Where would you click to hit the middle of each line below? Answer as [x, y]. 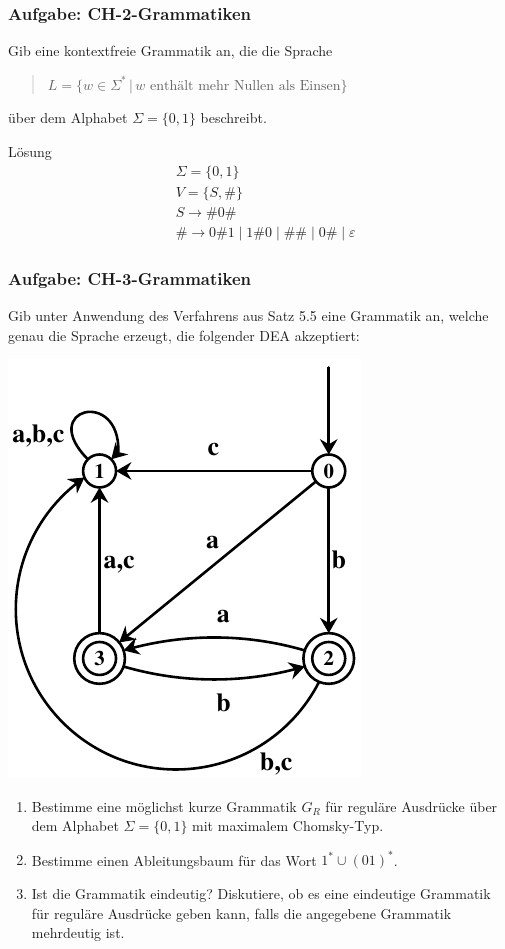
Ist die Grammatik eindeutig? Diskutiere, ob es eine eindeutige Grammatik [261, 893]
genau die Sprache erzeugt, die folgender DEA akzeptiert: [184, 334]
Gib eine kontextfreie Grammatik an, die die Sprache [170, 50]
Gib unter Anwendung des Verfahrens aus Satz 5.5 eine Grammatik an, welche [248, 314]
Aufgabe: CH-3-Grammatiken [129, 277]
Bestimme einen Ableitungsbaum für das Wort [174, 859]
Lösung [30, 151]
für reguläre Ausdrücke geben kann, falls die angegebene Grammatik [241, 912]
